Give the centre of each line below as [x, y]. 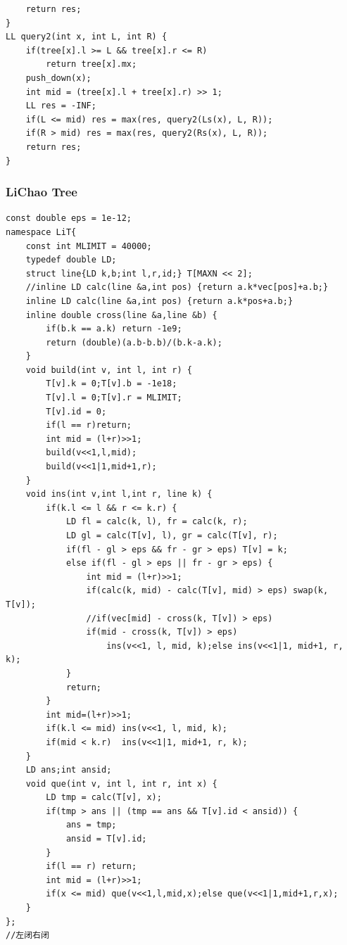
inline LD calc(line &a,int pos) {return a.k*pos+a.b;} [159, 301]
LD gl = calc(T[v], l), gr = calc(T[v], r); [172, 535]
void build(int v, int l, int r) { [109, 370]
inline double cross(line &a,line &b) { [121, 315]
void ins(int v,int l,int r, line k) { [119, 494]
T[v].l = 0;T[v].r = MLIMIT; [114, 398]
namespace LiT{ [41, 232]
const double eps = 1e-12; [69, 218]
